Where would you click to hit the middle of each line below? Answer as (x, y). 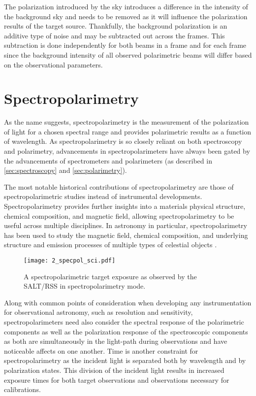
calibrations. (22, 389)
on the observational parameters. (53, 64)
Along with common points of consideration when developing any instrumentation (128, 302)
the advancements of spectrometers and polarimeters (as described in (108, 160)
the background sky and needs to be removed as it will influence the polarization (126, 16)
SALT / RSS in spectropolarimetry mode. (85, 286)
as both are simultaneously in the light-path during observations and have (116, 341)
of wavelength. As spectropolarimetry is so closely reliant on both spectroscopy (123, 141)
